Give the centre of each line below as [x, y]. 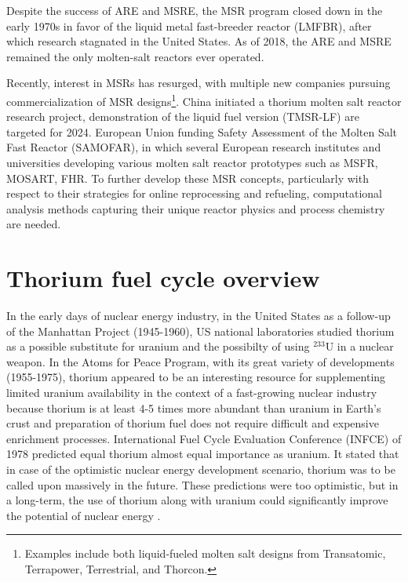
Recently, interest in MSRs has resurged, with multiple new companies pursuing [199, 83]
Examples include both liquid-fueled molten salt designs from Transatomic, [205, 553]
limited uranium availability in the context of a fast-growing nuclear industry [192, 393]
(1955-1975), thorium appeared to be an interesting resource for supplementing [196, 377]
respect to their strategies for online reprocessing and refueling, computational [195, 193]
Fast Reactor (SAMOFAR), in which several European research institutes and [194, 147]
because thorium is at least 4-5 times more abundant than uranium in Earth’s [194, 407]
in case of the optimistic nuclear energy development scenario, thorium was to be [201, 469]
